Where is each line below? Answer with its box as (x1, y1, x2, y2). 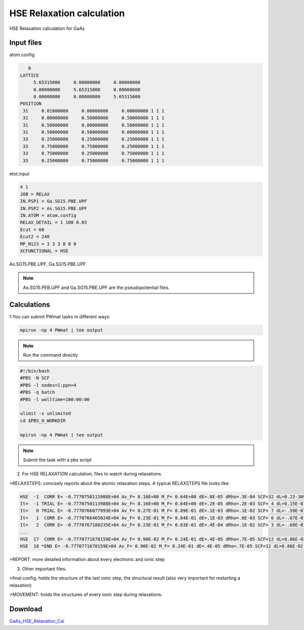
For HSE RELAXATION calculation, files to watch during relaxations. (22, 471, 163, 477)
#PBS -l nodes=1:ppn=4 (20, 382, 77, 388)
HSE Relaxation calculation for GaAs (9, 25, 85, 31)
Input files (9, 39, 43, 47)
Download (9, 605, 43, 613)
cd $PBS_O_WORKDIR (20, 418, 66, 423)
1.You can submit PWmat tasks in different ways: (9, 313, 111, 319)
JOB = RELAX (20, 191, 50, 197)
